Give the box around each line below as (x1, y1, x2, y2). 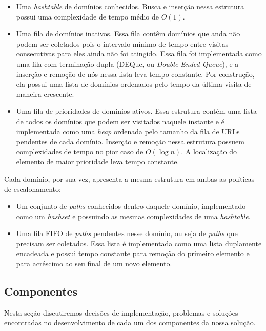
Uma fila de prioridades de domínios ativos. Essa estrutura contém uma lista (16, 106, 257, 116)
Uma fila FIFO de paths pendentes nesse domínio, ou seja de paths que (16, 228, 238, 239)
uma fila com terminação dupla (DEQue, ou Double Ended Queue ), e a (16, 58, 239, 69)
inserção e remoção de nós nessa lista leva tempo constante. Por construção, (16, 68, 255, 79)
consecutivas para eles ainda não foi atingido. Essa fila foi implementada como (16, 48, 262, 59)
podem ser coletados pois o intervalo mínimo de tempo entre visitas (16, 38, 229, 49)
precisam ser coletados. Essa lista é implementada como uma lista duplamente (16, 238, 262, 248)
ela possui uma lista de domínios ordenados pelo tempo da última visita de (16, 79, 252, 89)
